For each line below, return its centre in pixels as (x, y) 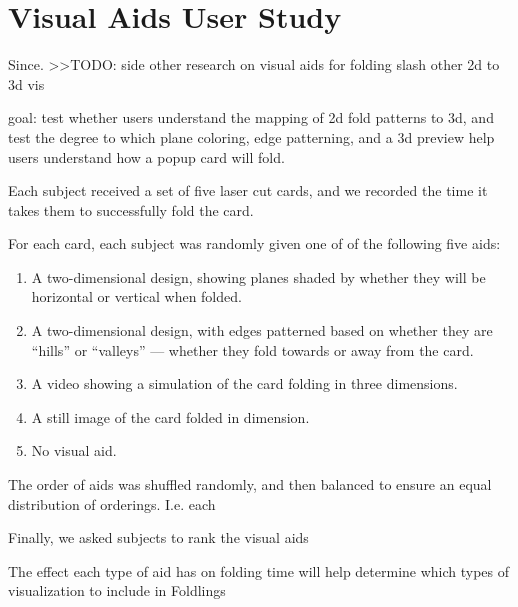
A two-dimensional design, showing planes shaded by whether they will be (258, 276)
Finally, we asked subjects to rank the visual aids (158, 537)
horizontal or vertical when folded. (136, 296)
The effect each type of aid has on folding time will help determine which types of (259, 570)
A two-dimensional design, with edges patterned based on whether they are (262, 330)
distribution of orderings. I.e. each (112, 503)
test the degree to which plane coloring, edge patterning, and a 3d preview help (251, 136)
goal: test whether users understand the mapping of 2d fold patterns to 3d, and (251, 117)
